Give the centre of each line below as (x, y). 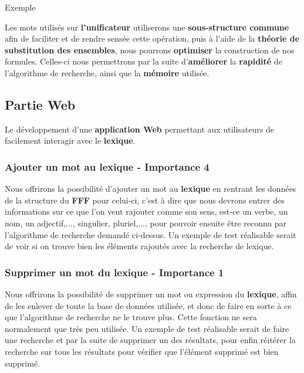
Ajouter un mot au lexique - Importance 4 (107, 166)
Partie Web (40, 104)
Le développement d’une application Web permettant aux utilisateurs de (139, 129)
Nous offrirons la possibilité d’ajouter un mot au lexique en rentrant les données (151, 189)
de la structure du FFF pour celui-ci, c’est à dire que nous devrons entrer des (145, 200)
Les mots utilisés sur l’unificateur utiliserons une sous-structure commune (147, 27)
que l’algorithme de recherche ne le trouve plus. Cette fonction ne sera (131, 317)
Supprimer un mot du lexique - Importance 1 (114, 272)
